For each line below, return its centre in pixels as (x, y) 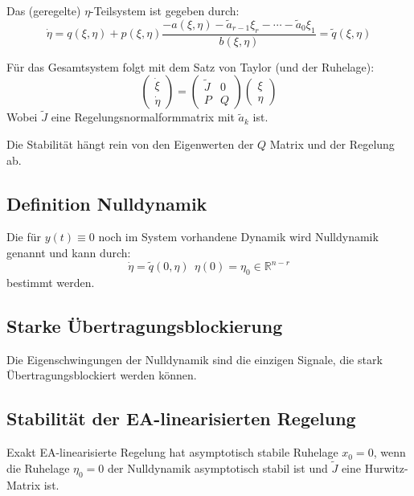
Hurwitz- (386, 467)
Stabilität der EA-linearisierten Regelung (181, 418)
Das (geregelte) (44, 10)
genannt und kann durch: (69, 253)
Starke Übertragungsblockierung (145, 325)
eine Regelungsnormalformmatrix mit (143, 117)
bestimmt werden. (51, 282)
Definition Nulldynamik (107, 203)
